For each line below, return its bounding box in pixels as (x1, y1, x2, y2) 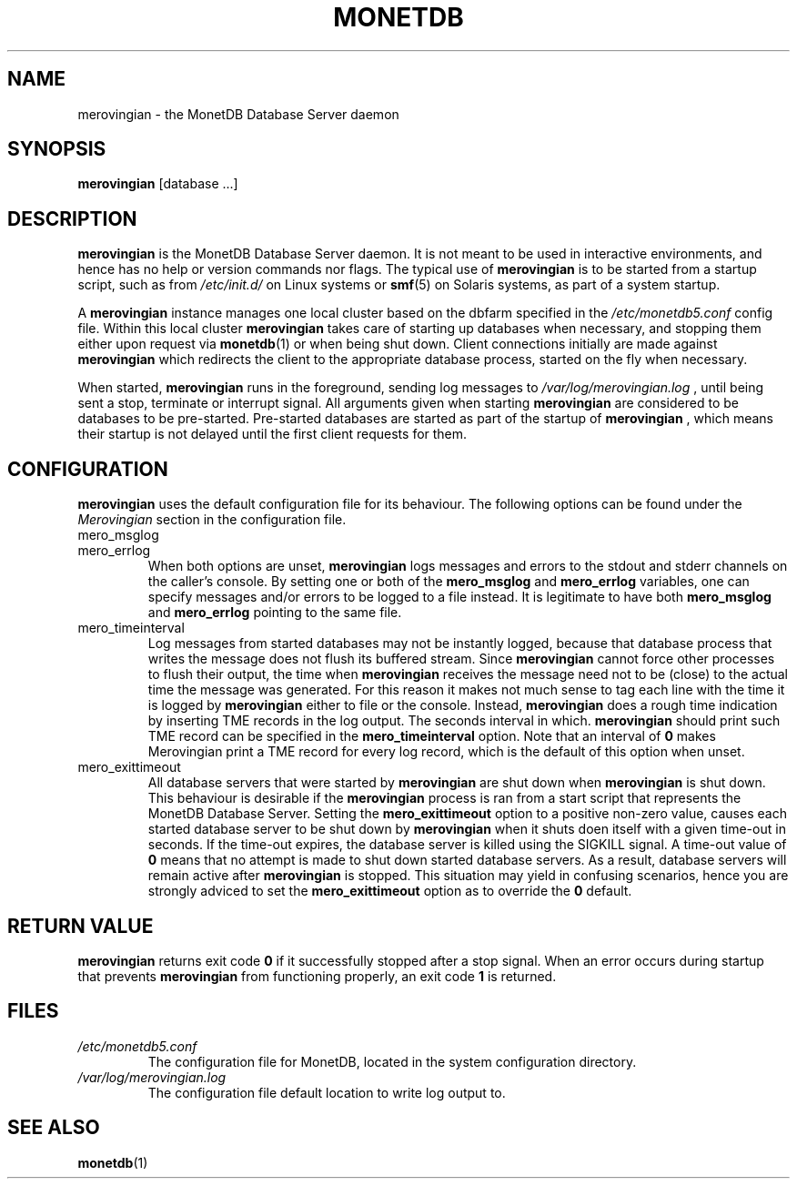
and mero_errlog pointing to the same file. (147, 604, 402, 621)
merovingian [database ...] (77, 176, 238, 192)
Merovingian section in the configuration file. (77, 512, 347, 528)
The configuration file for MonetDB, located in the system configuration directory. (147, 1053, 637, 1069)
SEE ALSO (7, 1116, 100, 1140)
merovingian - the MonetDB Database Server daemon (77, 106, 399, 122)
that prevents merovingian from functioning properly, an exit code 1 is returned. (77, 968, 557, 984)
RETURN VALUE (7, 914, 154, 938)
